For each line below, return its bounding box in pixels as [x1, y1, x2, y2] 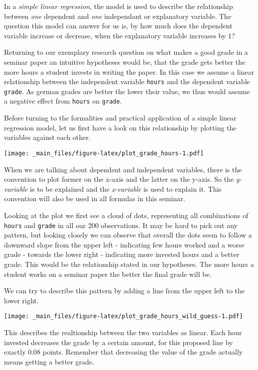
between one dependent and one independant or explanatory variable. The [4, 10, 232, 21]
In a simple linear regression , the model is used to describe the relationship [4, 1, 233, 11]
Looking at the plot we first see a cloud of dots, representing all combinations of [4, 210, 249, 220]
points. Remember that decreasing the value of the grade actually [42, 347, 243, 357]
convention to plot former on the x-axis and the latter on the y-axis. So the [4, 174, 234, 184]
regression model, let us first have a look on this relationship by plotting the [4, 122, 237, 132]
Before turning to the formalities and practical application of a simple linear [4, 113, 237, 123]
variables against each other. [4, 132, 91, 142]
